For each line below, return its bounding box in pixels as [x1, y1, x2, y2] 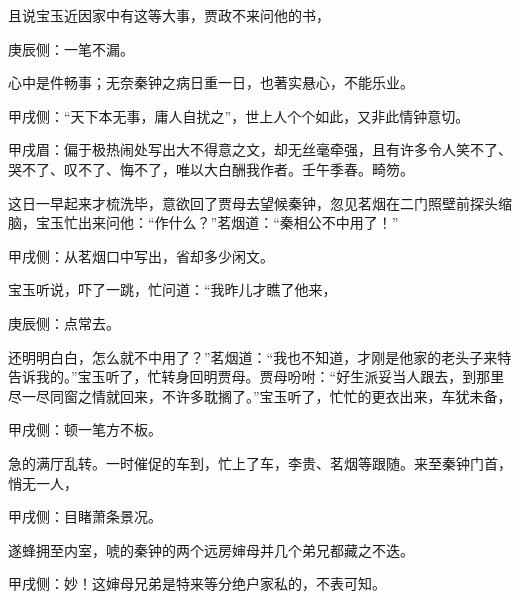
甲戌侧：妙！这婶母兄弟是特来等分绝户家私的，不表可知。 [8, 573, 386, 594]
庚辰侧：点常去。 [8, 312, 120, 333]
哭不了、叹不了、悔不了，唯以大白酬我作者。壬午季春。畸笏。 [8, 158, 414, 179]
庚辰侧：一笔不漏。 [8, 38, 134, 59]
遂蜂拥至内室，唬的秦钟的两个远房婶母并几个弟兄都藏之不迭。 [8, 539, 414, 560]
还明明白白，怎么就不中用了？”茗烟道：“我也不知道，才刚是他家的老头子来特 [8, 346, 512, 367]
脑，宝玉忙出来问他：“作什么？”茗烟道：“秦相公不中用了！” [8, 212, 399, 233]
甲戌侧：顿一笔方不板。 [8, 419, 162, 440]
